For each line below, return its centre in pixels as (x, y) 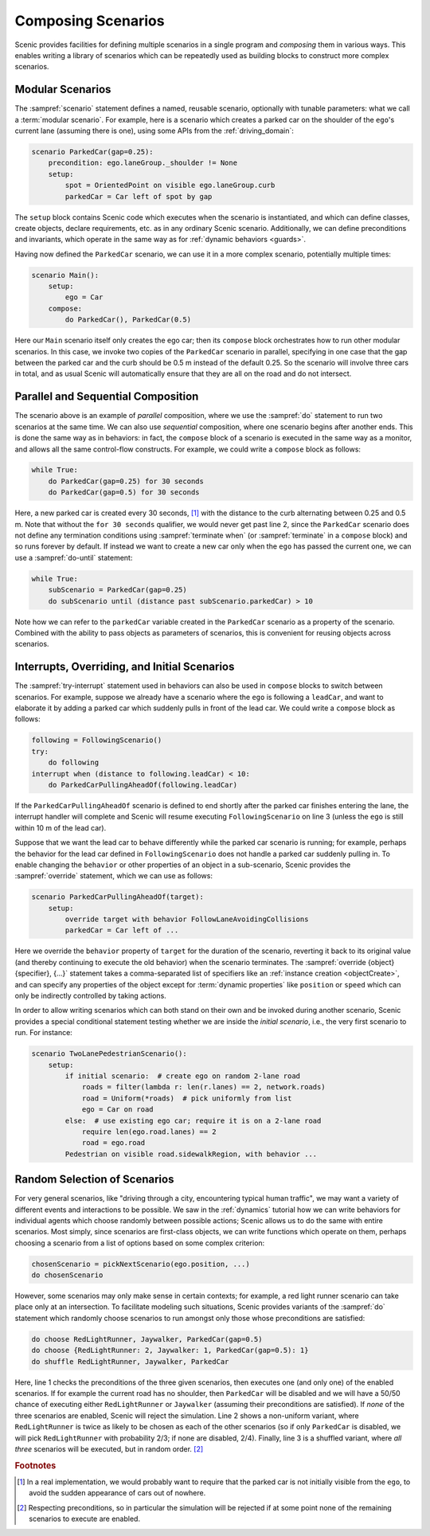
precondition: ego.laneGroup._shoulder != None (143, 163)
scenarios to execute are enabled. (85, 1519)
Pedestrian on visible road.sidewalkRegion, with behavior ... (191, 1154)
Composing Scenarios (90, 21)
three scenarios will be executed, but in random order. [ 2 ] (109, 1448)
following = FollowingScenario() (97, 740)
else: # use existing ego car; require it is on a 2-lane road (193, 1120)
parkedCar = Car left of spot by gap (139, 196)
